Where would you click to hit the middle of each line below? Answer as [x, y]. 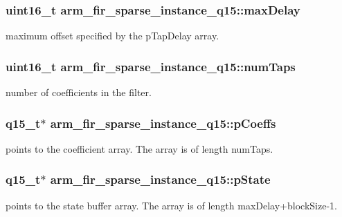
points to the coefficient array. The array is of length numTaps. [139, 148]
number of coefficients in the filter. [79, 92]
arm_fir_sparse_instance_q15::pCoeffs [163, 123]
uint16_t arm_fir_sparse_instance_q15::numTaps [151, 66]
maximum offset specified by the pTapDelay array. [112, 36]
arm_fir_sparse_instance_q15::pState [160, 179]
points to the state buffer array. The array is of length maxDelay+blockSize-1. [171, 205]
